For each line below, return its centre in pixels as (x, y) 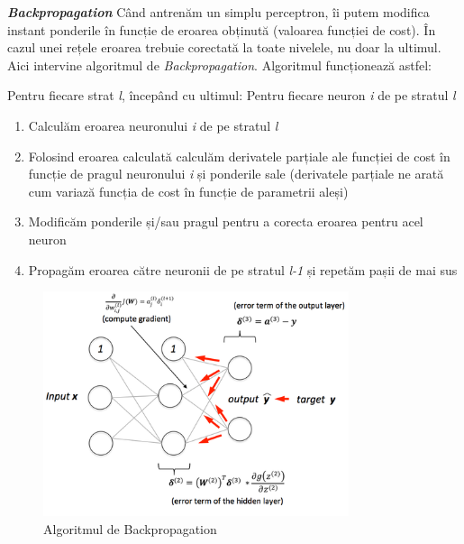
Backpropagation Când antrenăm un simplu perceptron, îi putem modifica (218, 12)
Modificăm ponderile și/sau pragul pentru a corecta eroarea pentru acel (226, 221)
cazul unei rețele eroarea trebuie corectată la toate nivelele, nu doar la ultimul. (224, 47)
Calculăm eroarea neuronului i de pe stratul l (153, 125)
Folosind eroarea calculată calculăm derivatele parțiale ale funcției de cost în (239, 156)
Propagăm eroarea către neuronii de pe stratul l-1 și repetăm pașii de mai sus (243, 269)
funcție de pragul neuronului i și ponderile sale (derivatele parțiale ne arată (236, 174)
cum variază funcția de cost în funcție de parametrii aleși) (188, 191)
